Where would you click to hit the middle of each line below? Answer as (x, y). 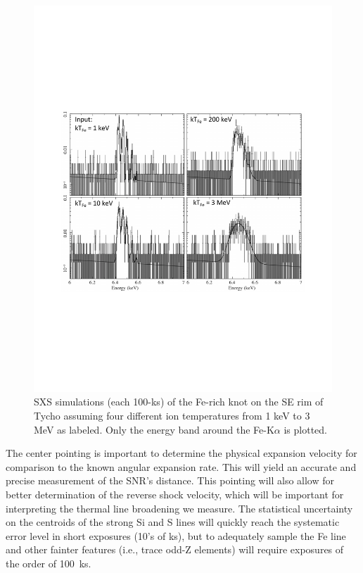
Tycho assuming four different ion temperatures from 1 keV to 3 (172, 416)
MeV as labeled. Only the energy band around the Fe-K (154, 429)
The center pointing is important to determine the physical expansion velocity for (181, 453)
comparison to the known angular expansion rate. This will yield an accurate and (181, 466)
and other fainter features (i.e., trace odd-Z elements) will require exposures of (175, 549)
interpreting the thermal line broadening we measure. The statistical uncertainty (179, 508)
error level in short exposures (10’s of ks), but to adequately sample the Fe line (176, 535)
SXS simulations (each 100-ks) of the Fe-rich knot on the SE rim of (179, 402)
